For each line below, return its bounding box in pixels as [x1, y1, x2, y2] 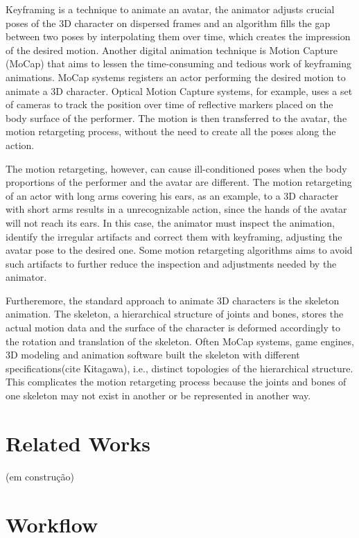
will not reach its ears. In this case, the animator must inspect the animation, [6, 215, 335, 229]
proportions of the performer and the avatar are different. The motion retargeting [6, 175, 352, 189]
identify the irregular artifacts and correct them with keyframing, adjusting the [6, 229, 342, 243]
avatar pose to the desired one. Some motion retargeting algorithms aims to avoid [6, 243, 353, 257]
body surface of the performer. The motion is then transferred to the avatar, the [6, 110, 347, 125]
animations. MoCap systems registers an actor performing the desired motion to [6, 69, 346, 84]
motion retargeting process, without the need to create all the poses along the [6, 124, 336, 139]
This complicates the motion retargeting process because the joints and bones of [6, 374, 347, 389]
